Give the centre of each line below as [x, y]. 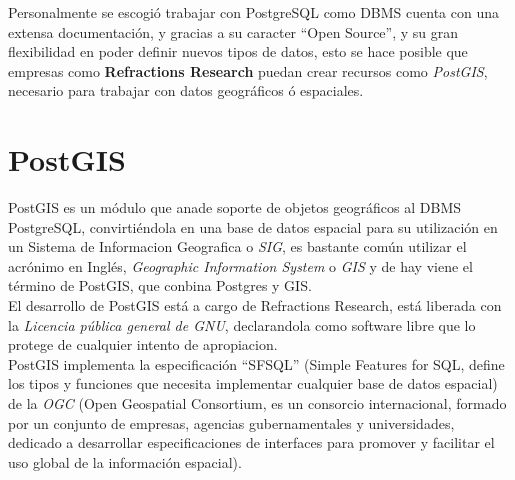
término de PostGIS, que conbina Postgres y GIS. [160, 285]
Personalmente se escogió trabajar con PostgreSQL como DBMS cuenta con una [254, 12]
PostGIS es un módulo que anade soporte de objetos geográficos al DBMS [235, 207]
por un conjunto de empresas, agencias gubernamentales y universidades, [231, 422]
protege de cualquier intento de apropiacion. [143, 344]
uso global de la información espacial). [125, 461]
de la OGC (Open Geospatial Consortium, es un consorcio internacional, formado [257, 403]
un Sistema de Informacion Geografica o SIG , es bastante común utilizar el [237, 246]
